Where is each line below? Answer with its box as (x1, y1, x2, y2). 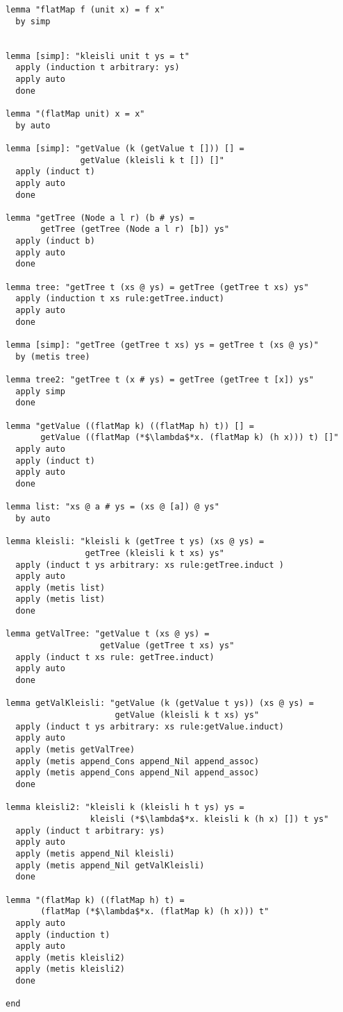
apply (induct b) (15, 236, 95, 246)
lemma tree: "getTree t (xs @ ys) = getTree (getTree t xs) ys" (6, 282, 309, 292)
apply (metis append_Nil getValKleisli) (15, 860, 205, 870)
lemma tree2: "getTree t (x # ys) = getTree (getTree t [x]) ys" (6, 375, 314, 385)
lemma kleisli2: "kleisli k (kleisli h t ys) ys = (6, 802, 244, 813)
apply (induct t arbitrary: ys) (15, 825, 165, 836)
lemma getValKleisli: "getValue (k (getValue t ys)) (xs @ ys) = (6, 698, 314, 709)
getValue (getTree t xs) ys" (100, 641, 235, 651)
